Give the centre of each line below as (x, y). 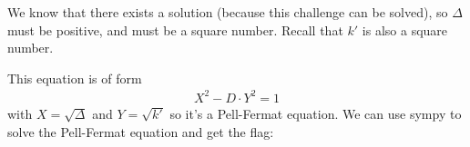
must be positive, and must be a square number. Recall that (175, 29)
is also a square (405, 29)
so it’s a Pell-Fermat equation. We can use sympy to (316, 113)
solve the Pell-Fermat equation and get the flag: (141, 131)
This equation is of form (75, 78)
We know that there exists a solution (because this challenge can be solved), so (228, 12)
